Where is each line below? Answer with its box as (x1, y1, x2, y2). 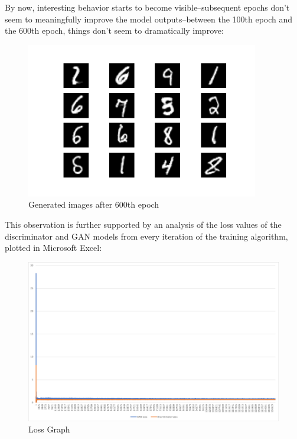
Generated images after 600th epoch (28, 198, 159, 211)
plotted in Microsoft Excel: (5, 241, 102, 254)
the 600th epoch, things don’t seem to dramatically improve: (5, 24, 224, 37)
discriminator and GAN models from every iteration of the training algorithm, (5, 230, 288, 242)
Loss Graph (28, 423, 70, 435)
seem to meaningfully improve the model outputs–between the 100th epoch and (5, 12, 293, 25)
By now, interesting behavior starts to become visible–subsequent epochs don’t (5, 1, 290, 13)
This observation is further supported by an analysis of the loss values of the (5, 218, 282, 230)
